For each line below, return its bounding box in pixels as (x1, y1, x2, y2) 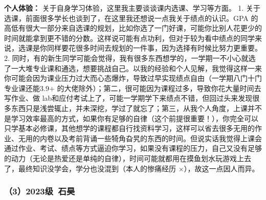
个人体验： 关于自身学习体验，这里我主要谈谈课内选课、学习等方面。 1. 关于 (4, 3, 260, 13)
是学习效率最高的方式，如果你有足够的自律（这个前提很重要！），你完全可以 (4, 113, 258, 123)
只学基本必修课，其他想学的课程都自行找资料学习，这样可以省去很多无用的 (4, 123, 255, 134)
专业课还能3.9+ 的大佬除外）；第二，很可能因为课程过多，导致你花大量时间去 (4, 82, 261, 93)
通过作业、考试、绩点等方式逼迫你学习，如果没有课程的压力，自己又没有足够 (4, 143, 262, 153)
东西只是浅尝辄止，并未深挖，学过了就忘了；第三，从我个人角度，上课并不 (11, 102, 262, 113)
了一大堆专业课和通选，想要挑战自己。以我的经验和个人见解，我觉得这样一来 (4, 62, 262, 73)
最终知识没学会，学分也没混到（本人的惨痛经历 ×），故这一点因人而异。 (18, 163, 259, 173)
